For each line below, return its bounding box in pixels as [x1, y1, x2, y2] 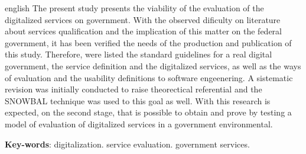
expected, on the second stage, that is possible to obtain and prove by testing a [5, 106, 292, 118]
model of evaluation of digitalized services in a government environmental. [5, 117, 273, 130]
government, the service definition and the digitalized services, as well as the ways [5, 59, 301, 72]
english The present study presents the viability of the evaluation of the [5, 2, 264, 14]
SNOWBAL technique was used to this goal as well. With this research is [5, 94, 271, 107]
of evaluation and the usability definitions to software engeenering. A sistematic [5, 71, 293, 84]
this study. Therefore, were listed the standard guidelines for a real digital [5, 48, 272, 60]
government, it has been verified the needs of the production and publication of [5, 36, 292, 49]
